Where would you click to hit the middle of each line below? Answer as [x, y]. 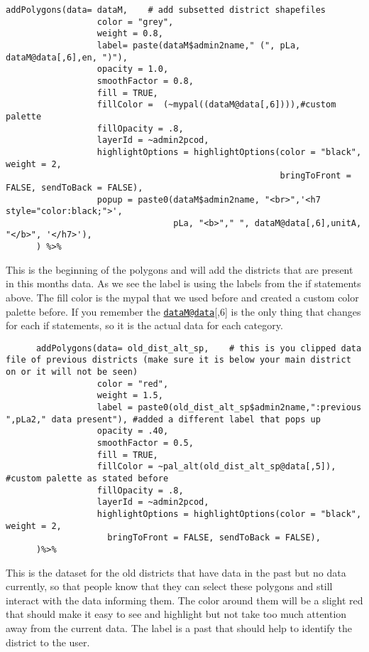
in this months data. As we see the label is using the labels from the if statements [183, 283]
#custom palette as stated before [87, 479]
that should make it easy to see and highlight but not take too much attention [176, 614]
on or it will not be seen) [72, 372]
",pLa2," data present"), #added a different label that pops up [163, 419]
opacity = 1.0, [133, 69]
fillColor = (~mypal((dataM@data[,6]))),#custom [216, 105]
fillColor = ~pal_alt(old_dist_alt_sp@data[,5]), [216, 467]
